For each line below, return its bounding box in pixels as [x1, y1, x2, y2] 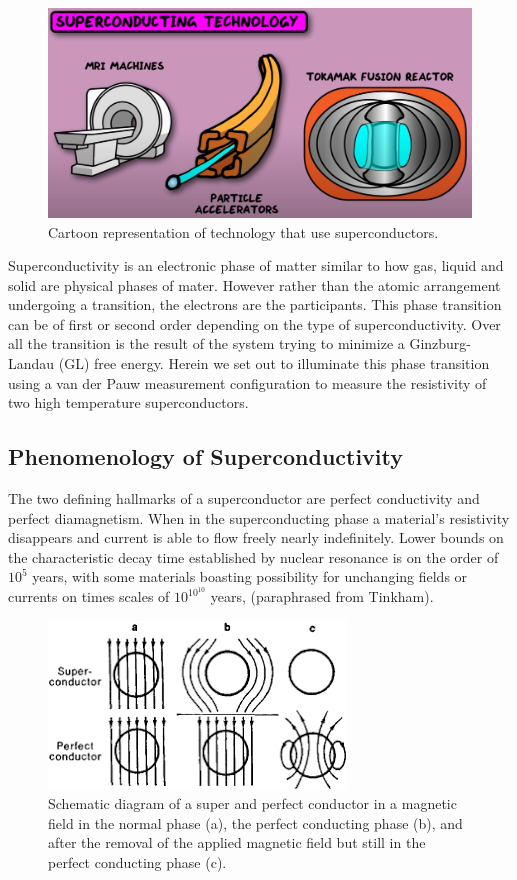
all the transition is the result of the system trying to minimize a [8, 333, 405, 354]
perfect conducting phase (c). [48, 852, 227, 873]
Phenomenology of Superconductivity [8, 441, 404, 472]
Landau [8, 353, 55, 374]
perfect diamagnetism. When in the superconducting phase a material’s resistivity [8, 507, 510, 528]
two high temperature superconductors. [8, 392, 249, 413]
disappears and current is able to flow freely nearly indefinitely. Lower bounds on [8, 527, 504, 548]
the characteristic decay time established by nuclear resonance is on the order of [8, 546, 499, 567]
